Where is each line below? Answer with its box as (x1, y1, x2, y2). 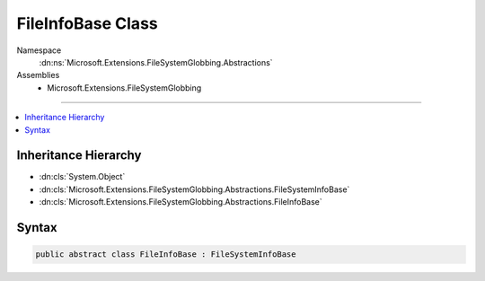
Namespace (16, 45, 62, 56)
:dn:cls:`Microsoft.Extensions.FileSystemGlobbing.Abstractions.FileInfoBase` (39, 197, 322, 207)
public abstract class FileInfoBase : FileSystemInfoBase (35, 250, 296, 259)
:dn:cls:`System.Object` (39, 171, 126, 182)
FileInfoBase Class (16, 13, 158, 33)
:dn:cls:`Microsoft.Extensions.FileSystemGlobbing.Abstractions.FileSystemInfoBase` (39, 184, 350, 195)
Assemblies (16, 70, 60, 81)
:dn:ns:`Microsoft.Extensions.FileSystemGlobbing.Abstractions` (39, 57, 273, 67)
